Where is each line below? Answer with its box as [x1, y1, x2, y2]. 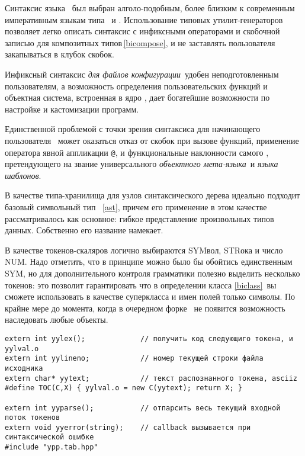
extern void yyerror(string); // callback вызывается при [5, 423, 251, 432]
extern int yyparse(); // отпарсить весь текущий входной [5, 403, 281, 412]
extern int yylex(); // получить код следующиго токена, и [5, 334, 293, 343]
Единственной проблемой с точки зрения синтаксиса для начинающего [5, 123, 261, 135]
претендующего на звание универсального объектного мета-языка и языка [5, 158, 278, 170]
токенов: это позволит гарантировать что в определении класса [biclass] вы [5, 278, 277, 291]
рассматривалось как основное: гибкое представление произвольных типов [5, 212, 274, 224]
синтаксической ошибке [5, 433, 94, 442]
